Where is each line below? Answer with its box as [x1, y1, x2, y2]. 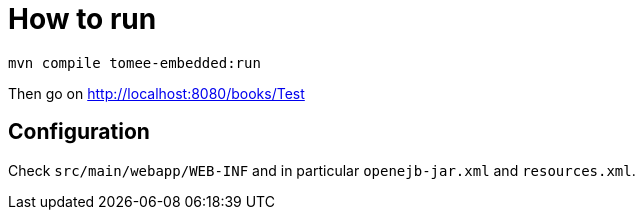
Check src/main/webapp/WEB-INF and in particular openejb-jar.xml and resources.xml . [8, 161, 636, 179]
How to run [8, 2, 157, 36]
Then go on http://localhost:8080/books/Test [8, 84, 305, 102]
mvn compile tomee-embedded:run [8, 54, 261, 71]
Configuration [8, 119, 150, 145]
